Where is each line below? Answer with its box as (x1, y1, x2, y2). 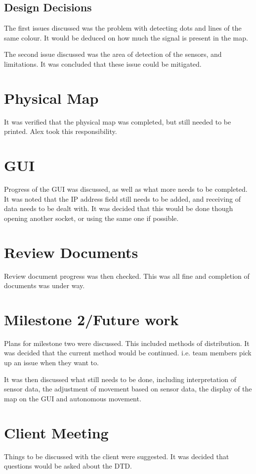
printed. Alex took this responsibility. (4, 126, 117, 136)
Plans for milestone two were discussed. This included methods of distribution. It (4, 338, 250, 348)
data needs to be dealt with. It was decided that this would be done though (4, 203, 233, 214)
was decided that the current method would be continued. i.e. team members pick (4, 347, 252, 358)
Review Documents (4, 242, 138, 262)
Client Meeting (4, 422, 109, 442)
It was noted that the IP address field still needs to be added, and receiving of (4, 193, 241, 204)
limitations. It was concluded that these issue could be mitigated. (4, 58, 202, 69)
